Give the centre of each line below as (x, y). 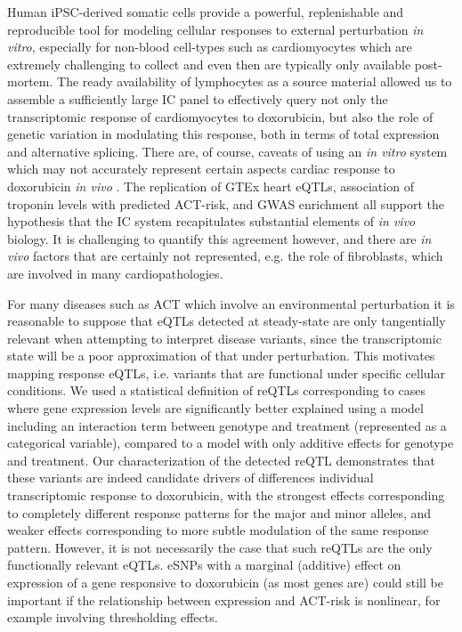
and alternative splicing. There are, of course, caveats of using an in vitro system (227, 151)
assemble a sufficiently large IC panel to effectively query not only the (198, 98)
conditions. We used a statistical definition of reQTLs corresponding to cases (216, 390)
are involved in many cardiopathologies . (115, 273)
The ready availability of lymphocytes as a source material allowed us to (255, 81)
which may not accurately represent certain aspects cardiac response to (201, 169)
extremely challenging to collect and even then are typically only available (209, 64)
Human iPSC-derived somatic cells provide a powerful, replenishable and (206, 12)
